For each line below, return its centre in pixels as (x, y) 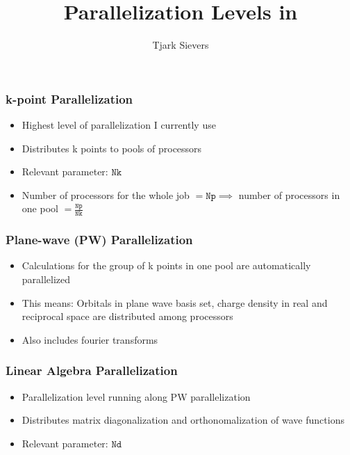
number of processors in (289, 194)
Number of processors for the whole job (106, 194)
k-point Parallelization (69, 98)
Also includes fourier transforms (90, 339)
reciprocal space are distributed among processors (127, 316)
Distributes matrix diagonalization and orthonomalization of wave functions (183, 420)
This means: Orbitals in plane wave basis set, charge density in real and (175, 302)
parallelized (46, 279)
